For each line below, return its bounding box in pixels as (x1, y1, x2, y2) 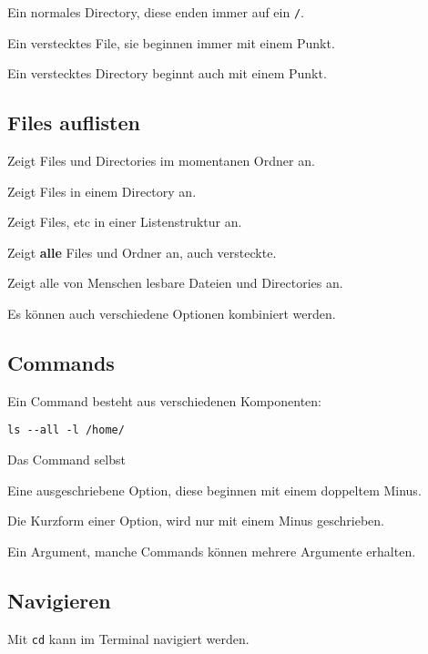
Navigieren (7, 586, 111, 614)
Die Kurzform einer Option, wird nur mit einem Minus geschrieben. (7, 511, 384, 530)
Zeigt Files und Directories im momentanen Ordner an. (7, 151, 315, 170)
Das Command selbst (7, 450, 126, 469)
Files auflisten (7, 108, 140, 137)
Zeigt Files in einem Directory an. (7, 181, 197, 200)
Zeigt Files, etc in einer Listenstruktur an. (7, 212, 242, 231)
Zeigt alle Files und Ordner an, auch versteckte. (7, 242, 277, 261)
